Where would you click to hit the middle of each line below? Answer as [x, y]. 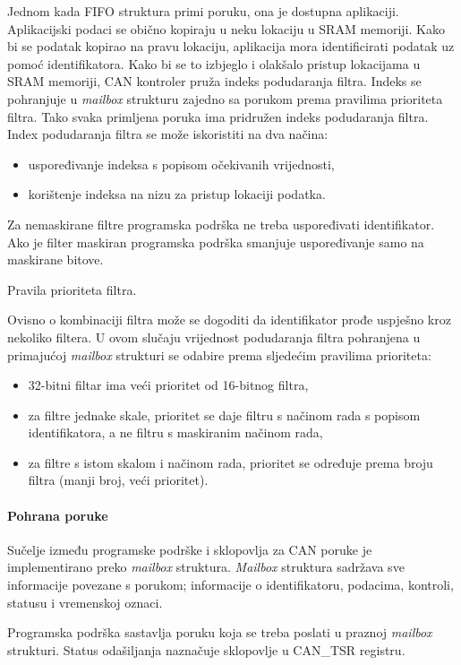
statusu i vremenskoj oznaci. [85, 602]
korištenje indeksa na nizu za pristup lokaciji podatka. [177, 194]
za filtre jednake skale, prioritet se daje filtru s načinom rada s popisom [224, 415]
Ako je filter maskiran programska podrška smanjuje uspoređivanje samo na [216, 242]
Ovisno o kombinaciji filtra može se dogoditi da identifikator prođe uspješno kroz [229, 320]
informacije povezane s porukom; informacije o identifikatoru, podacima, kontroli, [230, 585]
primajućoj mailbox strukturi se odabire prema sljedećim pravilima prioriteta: [219, 354]
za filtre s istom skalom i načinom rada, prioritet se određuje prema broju [230, 462]
